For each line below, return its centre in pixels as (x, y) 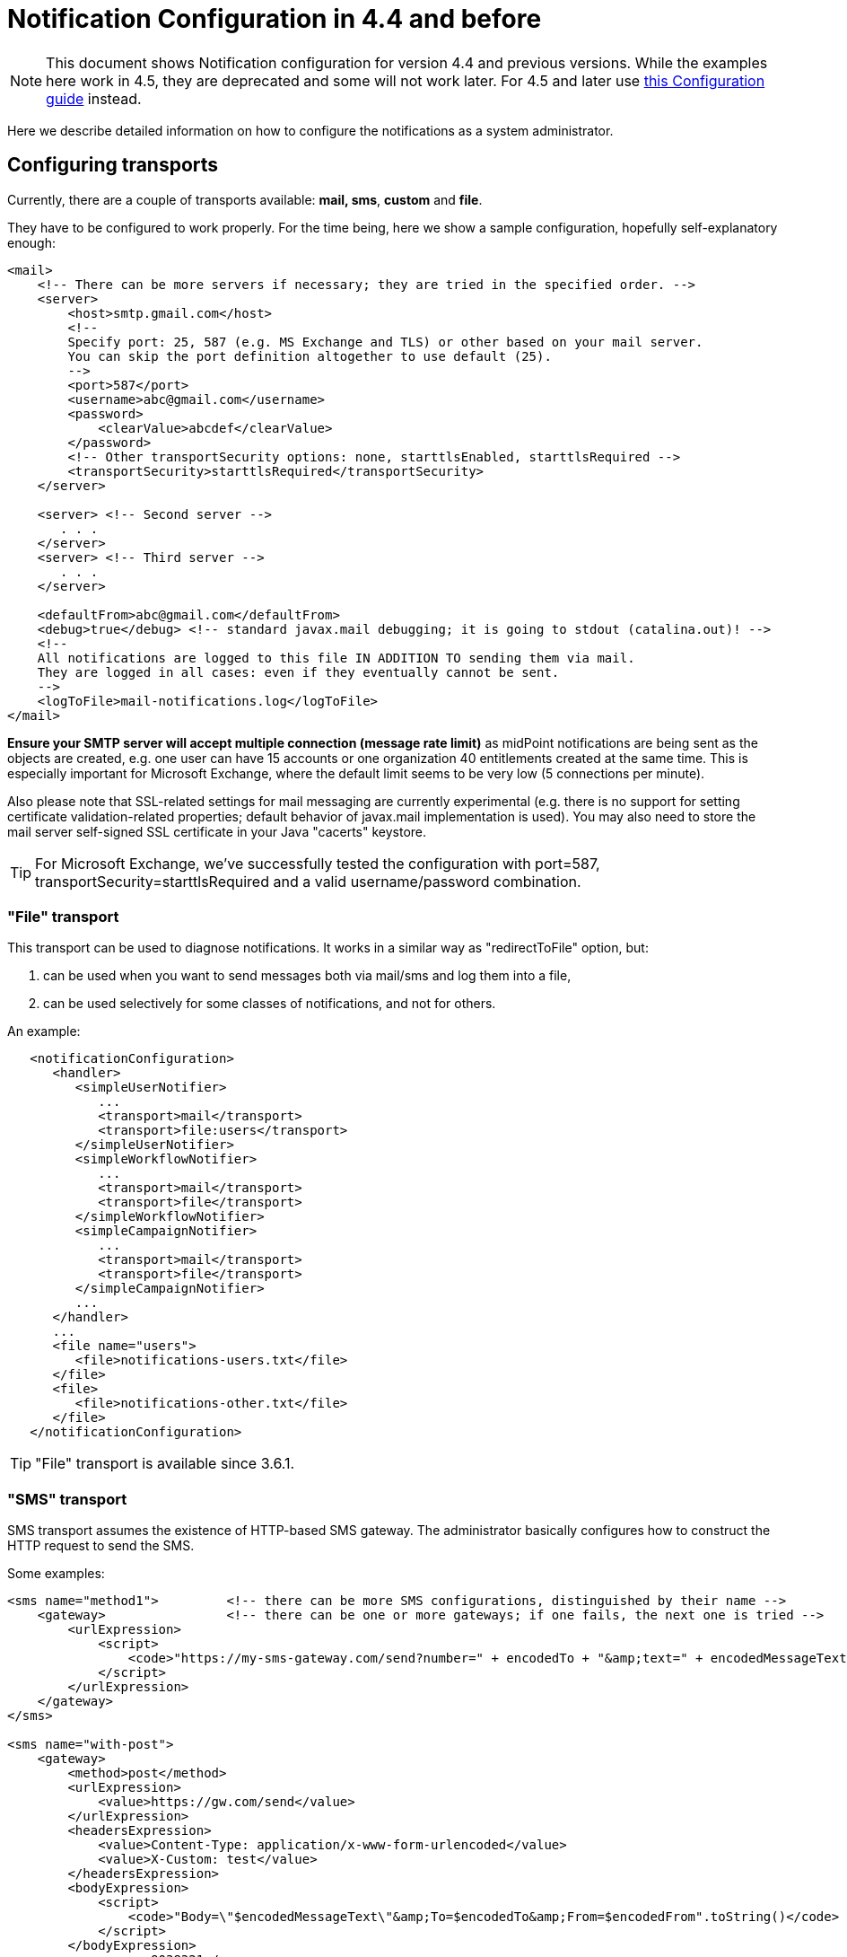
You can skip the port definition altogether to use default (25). (310, 356)
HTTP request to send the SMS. (101, 1546)
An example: (44, 1031)
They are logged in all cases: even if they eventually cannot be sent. (298, 672)
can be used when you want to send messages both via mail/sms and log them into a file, (307, 976)
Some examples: (56, 1574)
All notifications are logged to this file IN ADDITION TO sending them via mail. (336, 658)
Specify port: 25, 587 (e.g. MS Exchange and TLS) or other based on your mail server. (385, 342)
